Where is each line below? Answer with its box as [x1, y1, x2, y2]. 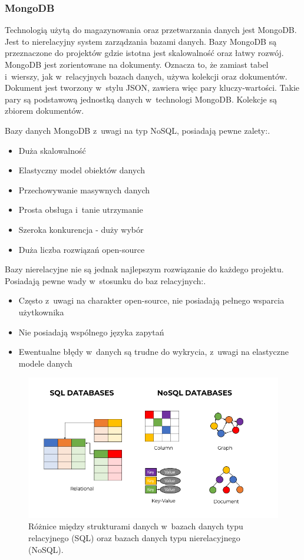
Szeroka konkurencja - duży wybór [18, 223, 144, 235]
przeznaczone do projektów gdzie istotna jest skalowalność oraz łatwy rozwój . [5, 47, 284, 59]
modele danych [18, 357, 72, 369]
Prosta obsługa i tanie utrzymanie [18, 203, 143, 216]
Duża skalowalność [18, 144, 86, 156]
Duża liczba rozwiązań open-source [18, 243, 145, 255]
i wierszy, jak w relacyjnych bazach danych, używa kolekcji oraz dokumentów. [5, 70, 288, 82]
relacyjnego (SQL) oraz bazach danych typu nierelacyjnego [28, 531, 240, 543]
